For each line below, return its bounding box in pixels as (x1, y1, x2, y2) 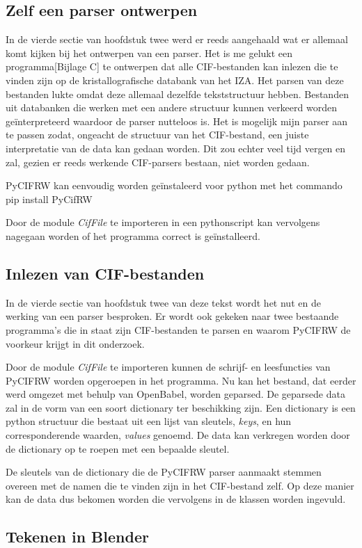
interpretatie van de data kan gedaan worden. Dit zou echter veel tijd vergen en (6, 140, 346, 155)
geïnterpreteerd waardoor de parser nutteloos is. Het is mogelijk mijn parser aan (6, 113, 348, 128)
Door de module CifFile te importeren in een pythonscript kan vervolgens (6, 215, 320, 229)
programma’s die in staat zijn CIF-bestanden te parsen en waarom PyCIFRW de (6, 322, 351, 337)
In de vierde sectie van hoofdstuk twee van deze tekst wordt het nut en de (6, 295, 321, 309)
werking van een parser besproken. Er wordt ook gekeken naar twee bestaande (6, 309, 339, 323)
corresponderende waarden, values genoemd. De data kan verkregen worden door (6, 428, 350, 442)
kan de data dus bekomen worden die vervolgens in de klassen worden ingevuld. (6, 492, 346, 506)
